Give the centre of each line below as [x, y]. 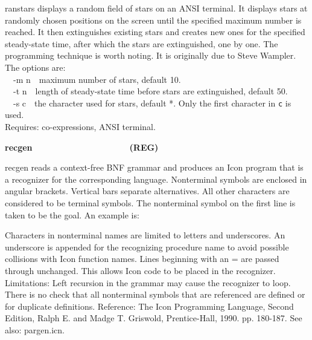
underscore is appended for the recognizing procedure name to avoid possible [147, 247]
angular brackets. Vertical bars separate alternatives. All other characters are [147, 191]
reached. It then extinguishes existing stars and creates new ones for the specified [155, 32]
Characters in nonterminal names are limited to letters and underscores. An [145, 235]
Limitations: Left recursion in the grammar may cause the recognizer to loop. [148, 282]
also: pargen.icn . [35, 329]
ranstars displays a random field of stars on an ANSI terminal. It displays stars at [156, 8]
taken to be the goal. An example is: [72, 214]
